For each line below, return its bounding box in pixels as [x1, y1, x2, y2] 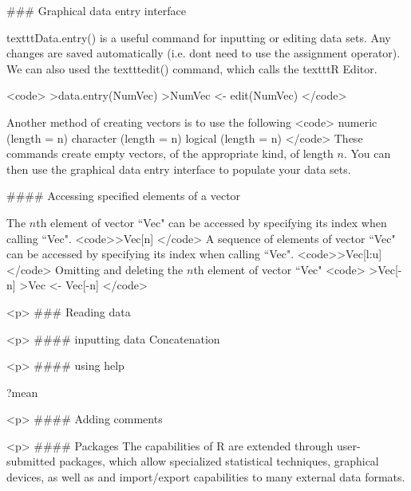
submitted [6, 453, 56, 469]
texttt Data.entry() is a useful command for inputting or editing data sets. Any [6, 29, 391, 45]
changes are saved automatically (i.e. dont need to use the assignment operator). [6, 45, 401, 61]
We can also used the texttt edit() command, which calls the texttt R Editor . [6, 60, 377, 77]
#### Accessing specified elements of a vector [6, 187, 241, 204]
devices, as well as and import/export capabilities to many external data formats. [6, 469, 405, 485]
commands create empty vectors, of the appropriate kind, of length [6, 145, 334, 162]
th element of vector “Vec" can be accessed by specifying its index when [36, 214, 387, 230]
